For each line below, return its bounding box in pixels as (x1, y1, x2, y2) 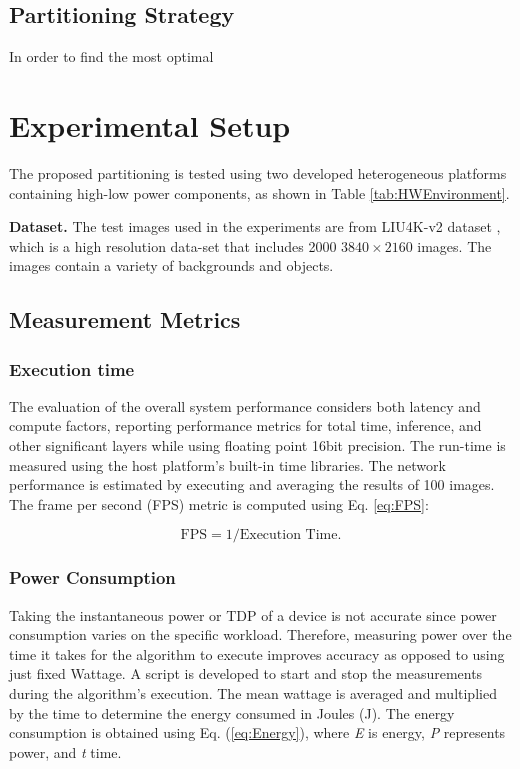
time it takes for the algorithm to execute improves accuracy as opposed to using (9, 643, 505, 664)
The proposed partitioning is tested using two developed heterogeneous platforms (9, 162, 507, 183)
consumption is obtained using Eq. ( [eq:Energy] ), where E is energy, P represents (9, 722, 506, 743)
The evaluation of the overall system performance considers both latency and (9, 395, 481, 416)
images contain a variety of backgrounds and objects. (9, 255, 334, 276)
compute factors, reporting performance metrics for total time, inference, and (9, 415, 482, 436)
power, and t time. (9, 741, 122, 762)
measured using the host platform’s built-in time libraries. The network (9, 454, 446, 475)
